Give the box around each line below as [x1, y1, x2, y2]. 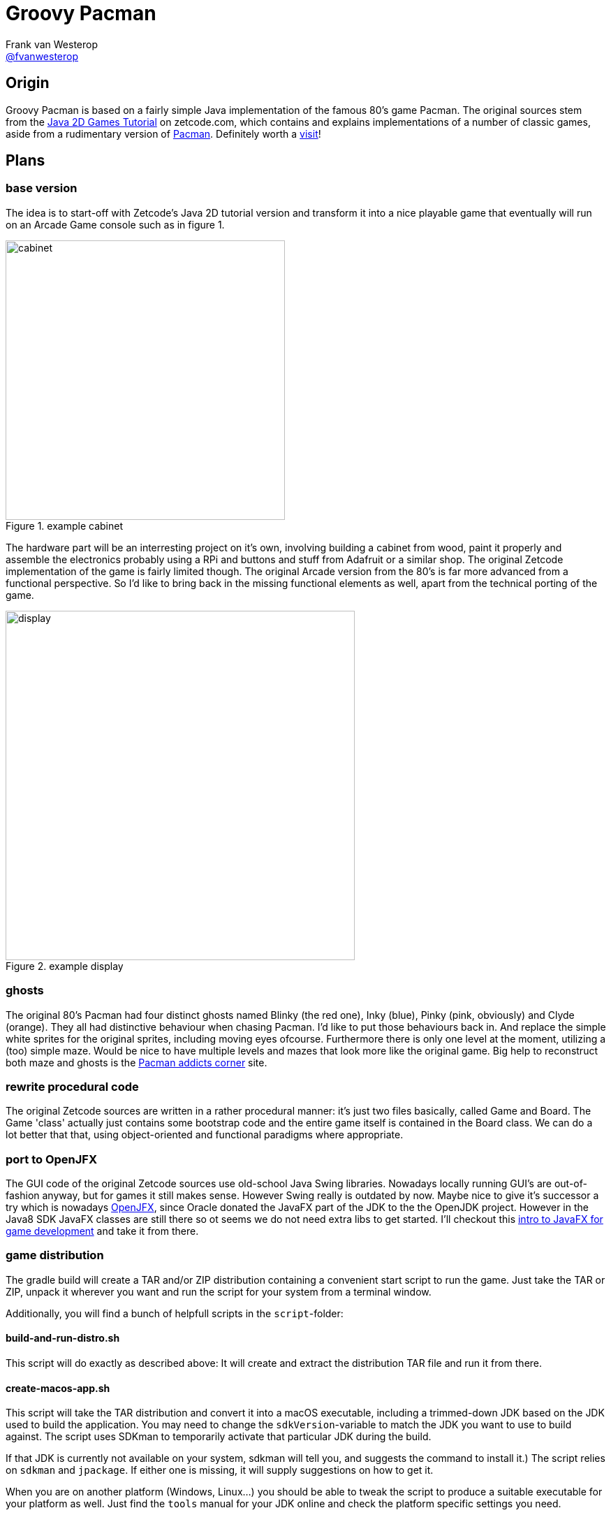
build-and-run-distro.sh [6, 1332, 120, 1344]
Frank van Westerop [6, 38, 98, 50]
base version [6, 181, 78, 196]
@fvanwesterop [6, 50, 79, 62]
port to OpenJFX [6, 1152, 98, 1166]
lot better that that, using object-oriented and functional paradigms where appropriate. [6, 1129, 404, 1141]
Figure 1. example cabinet [6, 519, 123, 532]
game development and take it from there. [6, 1225, 199, 1238]
